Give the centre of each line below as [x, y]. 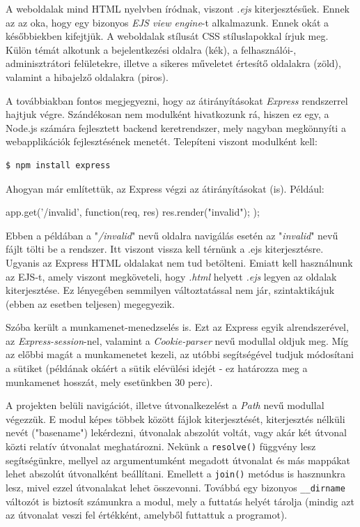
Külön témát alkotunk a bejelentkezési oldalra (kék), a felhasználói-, [151, 49]
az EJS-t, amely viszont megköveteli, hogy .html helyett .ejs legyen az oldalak [171, 276]
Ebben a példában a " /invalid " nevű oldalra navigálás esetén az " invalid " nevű [172, 235]
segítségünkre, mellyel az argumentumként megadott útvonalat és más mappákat [178, 460]
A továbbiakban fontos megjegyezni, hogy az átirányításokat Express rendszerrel [177, 100]
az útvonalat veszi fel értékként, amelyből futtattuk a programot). [147, 515]
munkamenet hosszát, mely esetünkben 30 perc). [109, 381]
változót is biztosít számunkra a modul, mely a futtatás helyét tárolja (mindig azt [180, 501]
